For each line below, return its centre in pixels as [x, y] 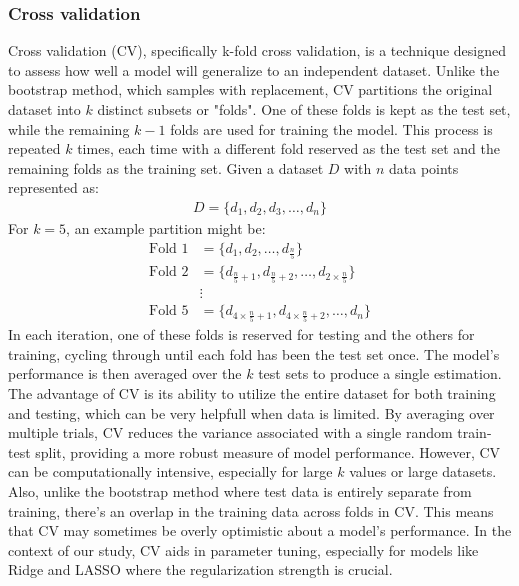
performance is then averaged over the [125, 373]
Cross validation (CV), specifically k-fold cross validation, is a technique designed [257, 50]
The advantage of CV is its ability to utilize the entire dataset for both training [252, 392]
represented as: [53, 187]
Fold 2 [169, 272]
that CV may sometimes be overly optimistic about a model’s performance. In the [260, 530]
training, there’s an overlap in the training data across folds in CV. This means [251, 510]
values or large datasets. [423, 471]
